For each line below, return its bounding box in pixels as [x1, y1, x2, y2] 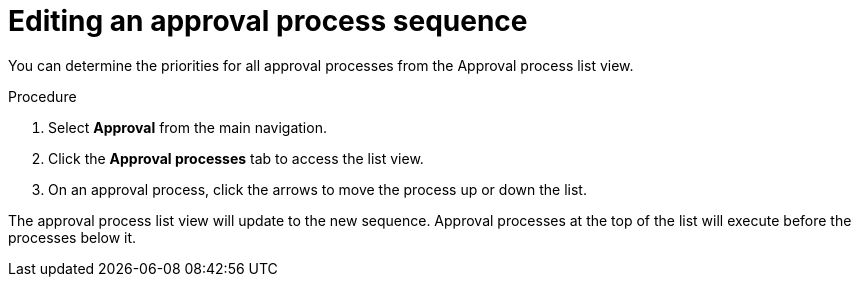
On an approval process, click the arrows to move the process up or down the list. [48, 180, 587, 198]
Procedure [8, 87, 77, 105]
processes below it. [8, 228, 137, 246]
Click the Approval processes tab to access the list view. [48, 149, 424, 167]
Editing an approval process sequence [8, 4, 528, 38]
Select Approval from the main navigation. [48, 118, 327, 136]
